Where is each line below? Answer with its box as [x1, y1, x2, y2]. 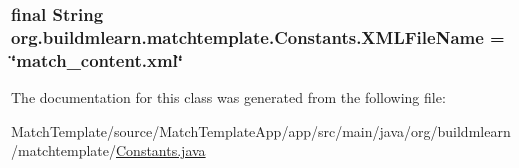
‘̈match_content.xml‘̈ [11, 47, 183, 72]
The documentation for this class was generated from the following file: [11, 87, 446, 108]
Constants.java [116, 140, 206, 161]
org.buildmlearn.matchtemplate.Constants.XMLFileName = [11, 24, 505, 49]
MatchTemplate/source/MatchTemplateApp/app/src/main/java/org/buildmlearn [11, 120, 511, 141]
